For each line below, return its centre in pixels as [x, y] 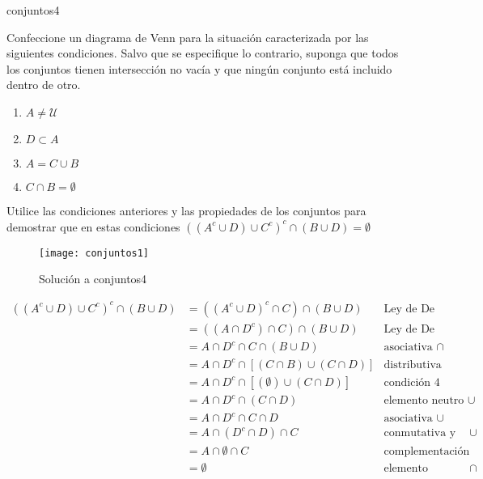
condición [407, 382]
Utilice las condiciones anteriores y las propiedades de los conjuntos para [186, 210]
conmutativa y [420, 433]
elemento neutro [424, 401]
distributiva [413, 365]
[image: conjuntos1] [94, 253]
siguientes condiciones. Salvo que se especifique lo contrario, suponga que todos [203, 53]
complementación [427, 452]
